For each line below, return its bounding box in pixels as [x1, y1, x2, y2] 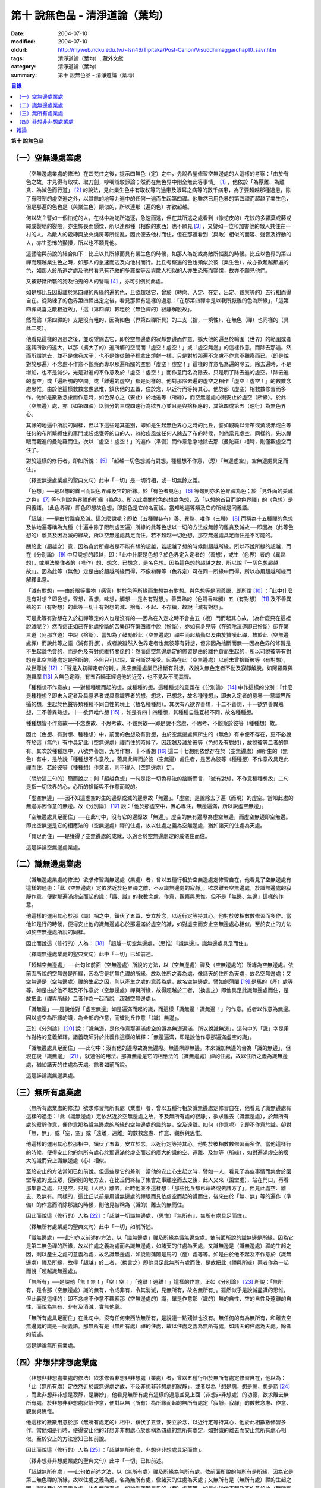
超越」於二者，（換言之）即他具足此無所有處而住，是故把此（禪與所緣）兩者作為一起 [83, 1259, 289, 1266]
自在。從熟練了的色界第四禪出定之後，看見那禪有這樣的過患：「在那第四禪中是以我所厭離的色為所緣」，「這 [26, 297, 284, 304]
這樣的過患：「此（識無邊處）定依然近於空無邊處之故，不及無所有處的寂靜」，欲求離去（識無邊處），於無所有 [26, 1112, 289, 1120]
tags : [11, 54, 24, 62]
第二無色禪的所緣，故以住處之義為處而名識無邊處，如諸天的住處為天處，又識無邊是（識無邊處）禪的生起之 [30, 1242, 291, 1249]
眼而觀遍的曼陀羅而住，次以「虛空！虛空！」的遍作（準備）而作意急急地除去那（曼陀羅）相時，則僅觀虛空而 [26, 438, 291, 445]
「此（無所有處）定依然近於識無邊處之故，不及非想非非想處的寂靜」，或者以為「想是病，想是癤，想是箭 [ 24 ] [26, 1383, 291, 1390]
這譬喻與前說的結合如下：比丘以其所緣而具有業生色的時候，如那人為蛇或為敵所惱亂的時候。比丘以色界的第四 [26, 250, 291, 257]
